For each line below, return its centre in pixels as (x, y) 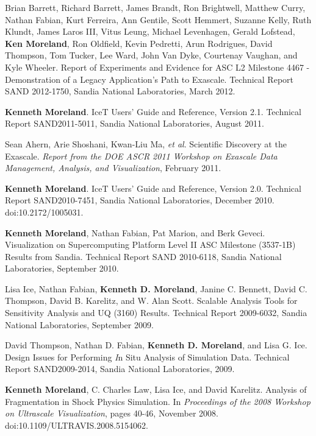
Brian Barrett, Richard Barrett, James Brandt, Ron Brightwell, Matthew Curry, (155, 7)
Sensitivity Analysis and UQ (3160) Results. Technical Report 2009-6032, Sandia (156, 313)
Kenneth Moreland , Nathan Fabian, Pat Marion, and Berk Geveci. (135, 232)
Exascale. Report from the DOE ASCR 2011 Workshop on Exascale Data (141, 156)
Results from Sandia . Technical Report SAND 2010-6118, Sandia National (143, 256)
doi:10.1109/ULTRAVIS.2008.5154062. (77, 425)
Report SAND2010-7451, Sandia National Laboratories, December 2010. (140, 200)
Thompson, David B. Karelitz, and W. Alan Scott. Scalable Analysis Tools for (151, 301)
